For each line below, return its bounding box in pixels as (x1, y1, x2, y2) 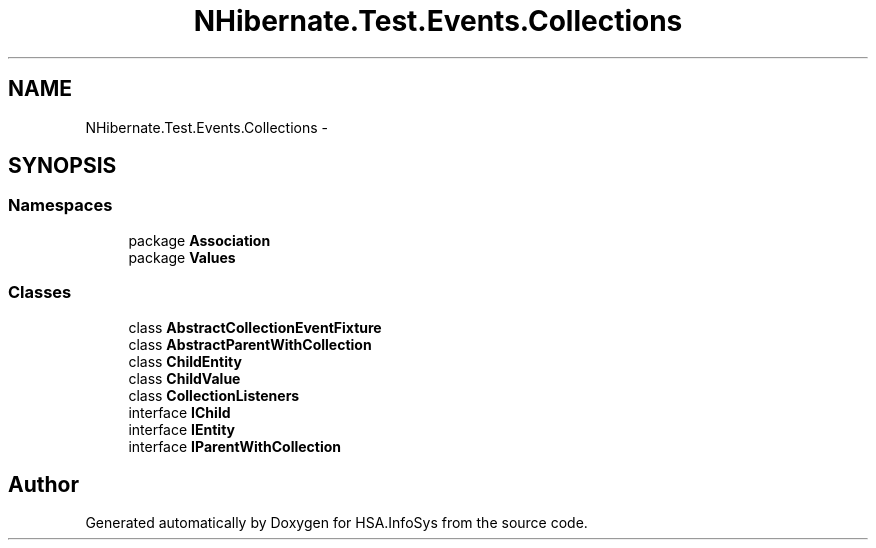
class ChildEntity (128, 352, 242, 370)
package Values (128, 248, 236, 266)
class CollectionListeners (128, 386, 300, 404)
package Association (128, 231, 271, 249)
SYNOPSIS (8, 153, 117, 179)
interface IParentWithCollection (128, 437, 342, 455)
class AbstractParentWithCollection (128, 335, 372, 353)
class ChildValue (128, 369, 241, 387)
